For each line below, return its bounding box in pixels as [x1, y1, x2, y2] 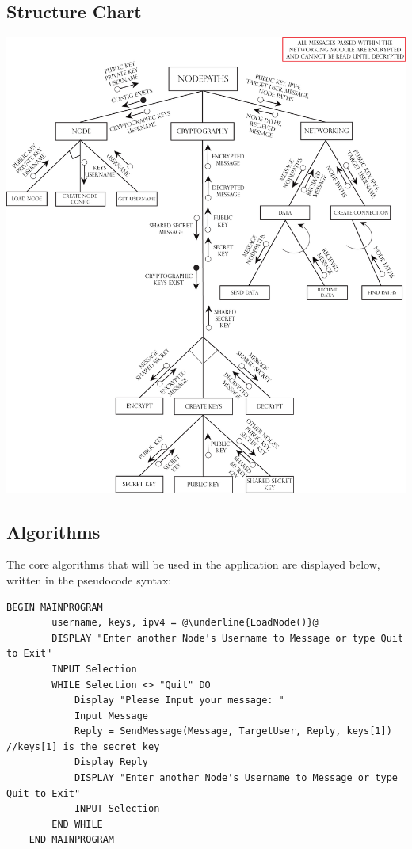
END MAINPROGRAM [29, 834, 115, 846]
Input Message [74, 710, 148, 721]
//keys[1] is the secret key [6, 740, 160, 752]
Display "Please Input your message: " [74, 695, 284, 706]
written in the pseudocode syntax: [6, 571, 172, 588]
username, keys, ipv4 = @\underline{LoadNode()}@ [51, 617, 319, 629]
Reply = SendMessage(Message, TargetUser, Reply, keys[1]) [74, 725, 392, 737]
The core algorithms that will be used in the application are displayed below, [6, 556, 380, 573]
